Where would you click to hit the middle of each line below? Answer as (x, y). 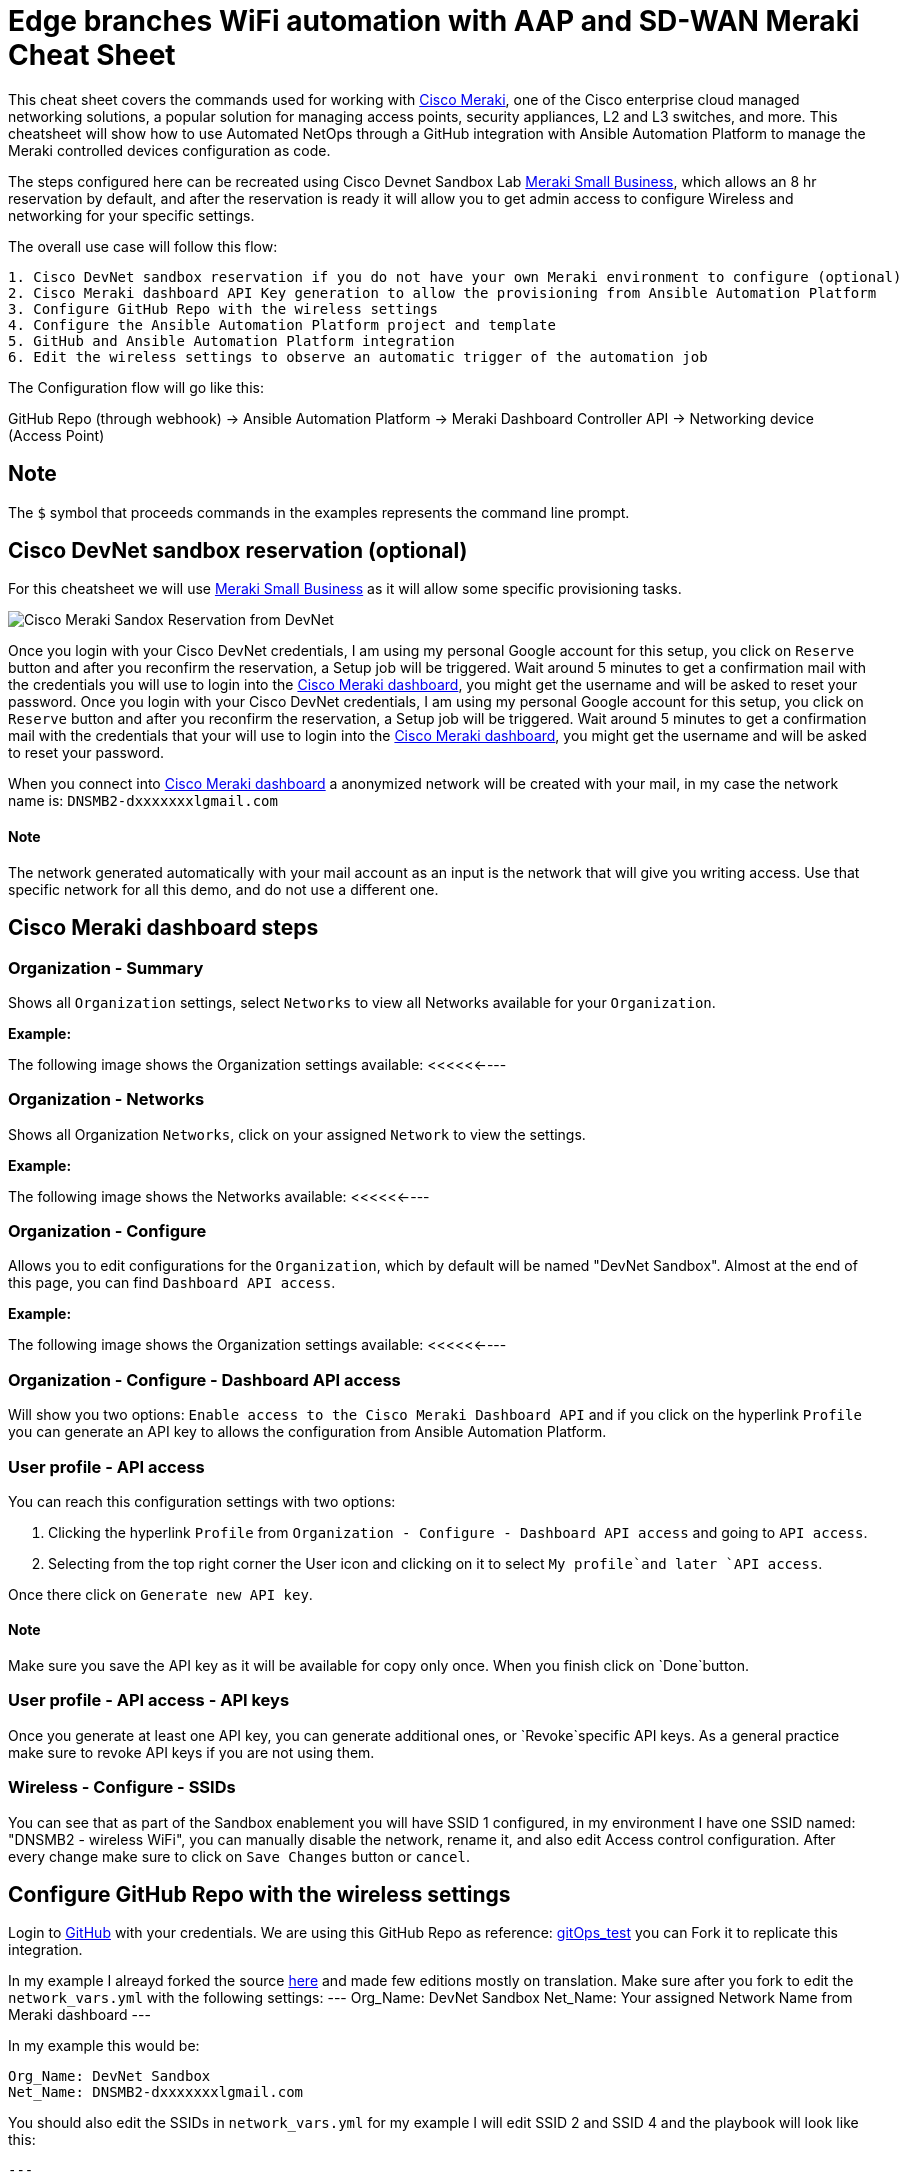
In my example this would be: (104, 2046)
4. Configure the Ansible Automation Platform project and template (282, 324)
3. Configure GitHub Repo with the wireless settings (223, 308)
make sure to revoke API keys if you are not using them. (191, 1752)
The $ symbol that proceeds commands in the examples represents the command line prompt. (319, 512)
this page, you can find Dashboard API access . (172, 1283)
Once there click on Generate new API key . (160, 1594)
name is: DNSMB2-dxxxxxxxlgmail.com (143, 801)
